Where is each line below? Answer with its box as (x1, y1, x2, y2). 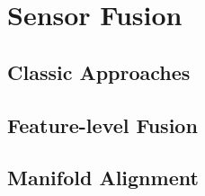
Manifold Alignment (7, 164, 199, 192)
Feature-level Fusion (7, 111, 198, 138)
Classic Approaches (7, 58, 191, 85)
